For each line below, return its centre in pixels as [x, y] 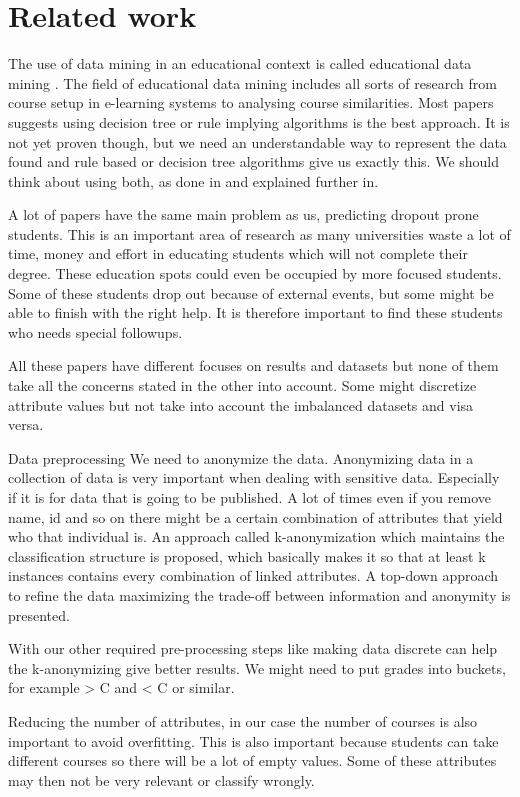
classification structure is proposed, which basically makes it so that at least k [247, 555]
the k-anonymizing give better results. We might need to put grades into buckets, [257, 667]
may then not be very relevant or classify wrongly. [161, 779]
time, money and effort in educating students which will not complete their [238, 253]
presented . [39, 614]
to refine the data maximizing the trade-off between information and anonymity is [259, 594]
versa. [26, 424]
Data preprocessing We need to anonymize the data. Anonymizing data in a [241, 457]
